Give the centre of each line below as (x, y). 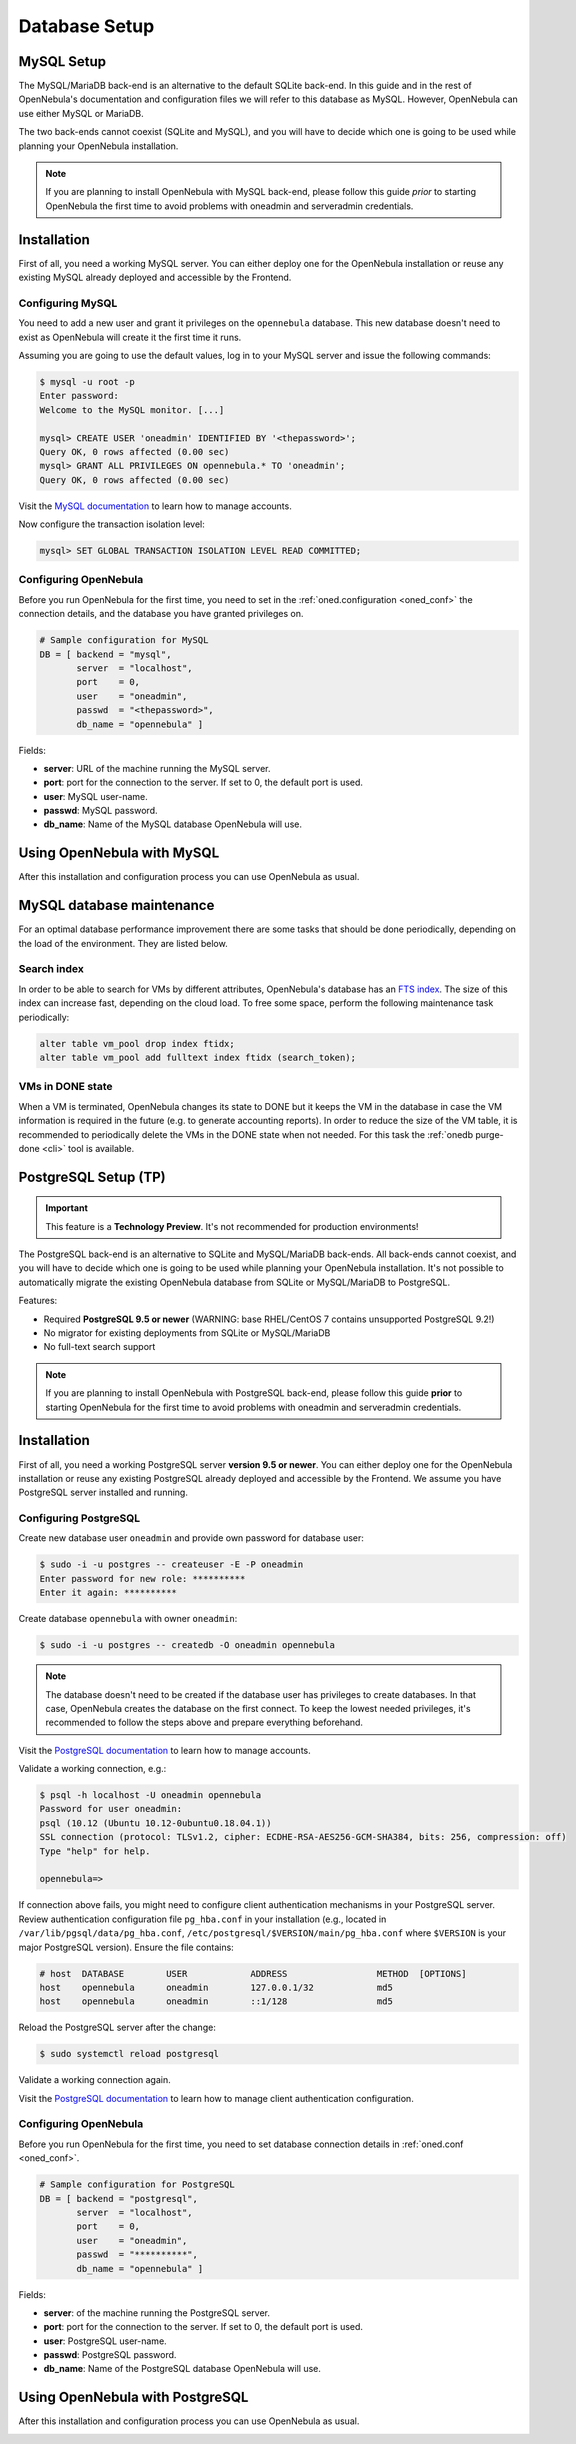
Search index (51, 969)
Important (67, 1208)
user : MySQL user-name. (96, 796)
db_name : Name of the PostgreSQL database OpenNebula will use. (182, 2369)
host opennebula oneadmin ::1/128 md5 (216, 2001)
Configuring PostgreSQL (79, 1518)
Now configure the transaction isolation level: (111, 524)
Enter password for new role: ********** (142, 1578)
